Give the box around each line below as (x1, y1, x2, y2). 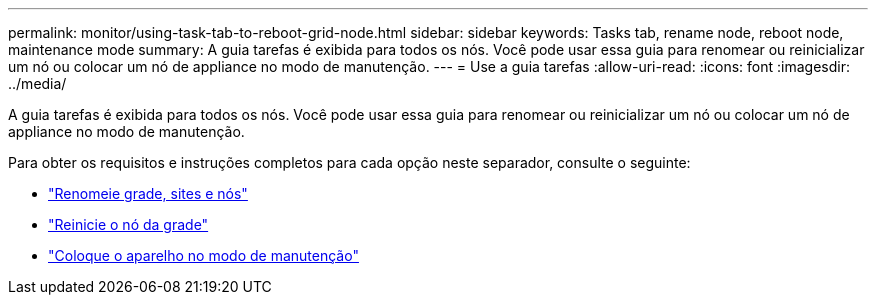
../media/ (8, 75, 67, 92)
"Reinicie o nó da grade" (48, 216, 209, 233)
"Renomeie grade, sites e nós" (48, 185, 248, 202)
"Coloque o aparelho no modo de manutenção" (48, 247, 359, 264)
